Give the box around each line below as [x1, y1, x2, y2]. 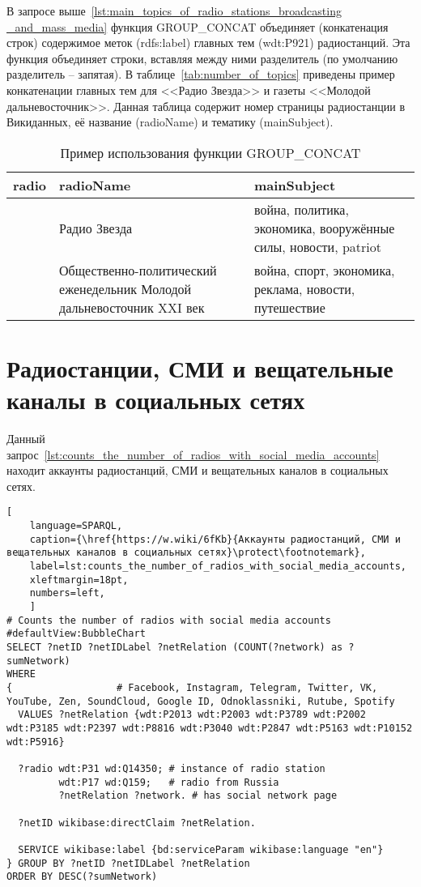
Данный [6, 430, 45, 447]
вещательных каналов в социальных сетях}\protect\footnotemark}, [6, 547, 366, 559]
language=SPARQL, [29, 520, 123, 532]
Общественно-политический [59, 260, 217, 279]
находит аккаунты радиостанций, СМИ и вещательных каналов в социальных [6, 462, 389, 479]
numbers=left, [29, 587, 105, 599]
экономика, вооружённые [253, 218, 395, 237]
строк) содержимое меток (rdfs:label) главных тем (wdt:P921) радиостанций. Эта [6, 34, 410, 51]
